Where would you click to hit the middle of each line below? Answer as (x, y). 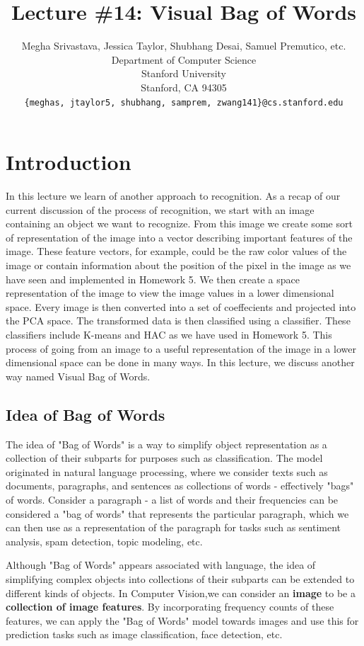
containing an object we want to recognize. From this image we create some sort (179, 223)
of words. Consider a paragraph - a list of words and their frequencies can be (172, 499)
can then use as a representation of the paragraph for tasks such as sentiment (174, 527)
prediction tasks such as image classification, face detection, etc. (144, 634)
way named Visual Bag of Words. (78, 376)
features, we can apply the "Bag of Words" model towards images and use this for (182, 620)
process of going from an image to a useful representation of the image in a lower (181, 348)
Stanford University (184, 73)
